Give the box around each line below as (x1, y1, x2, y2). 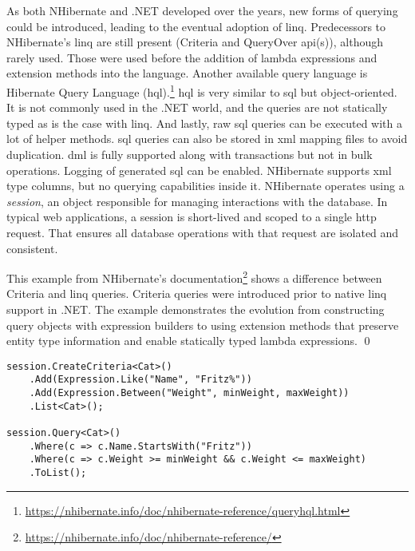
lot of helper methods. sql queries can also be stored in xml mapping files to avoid (6, 130, 408, 147)
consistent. (6, 240, 58, 256)
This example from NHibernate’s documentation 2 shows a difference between (6, 268, 382, 286)
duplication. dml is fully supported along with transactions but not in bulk (6, 146, 373, 162)
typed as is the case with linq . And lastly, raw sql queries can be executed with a (6, 114, 402, 131)
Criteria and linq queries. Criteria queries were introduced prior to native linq (6, 285, 387, 302)
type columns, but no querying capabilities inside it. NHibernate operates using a (6, 177, 405, 194)
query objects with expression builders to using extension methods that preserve (6, 316, 399, 333)
